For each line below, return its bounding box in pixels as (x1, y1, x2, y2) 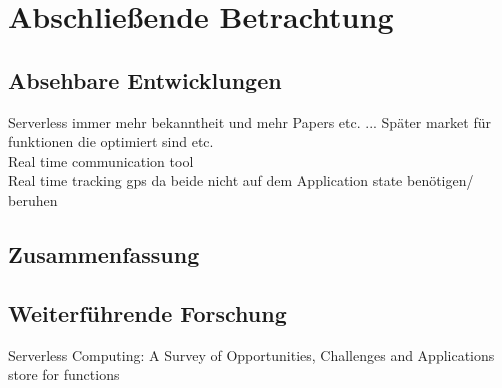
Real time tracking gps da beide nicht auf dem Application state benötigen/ (8, 170, 474, 191)
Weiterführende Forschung (8, 297, 287, 328)
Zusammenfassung (8, 238, 200, 269)
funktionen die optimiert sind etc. (8, 131, 214, 152)
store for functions (8, 364, 120, 385)
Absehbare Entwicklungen (8, 64, 282, 95)
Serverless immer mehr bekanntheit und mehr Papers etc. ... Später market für (8, 111, 491, 132)
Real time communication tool (8, 150, 194, 171)
